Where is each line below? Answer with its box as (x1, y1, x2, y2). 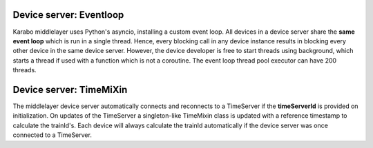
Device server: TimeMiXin (12, 83, 128, 96)
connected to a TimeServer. (12, 131, 93, 139)
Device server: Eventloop (12, 9, 124, 21)
